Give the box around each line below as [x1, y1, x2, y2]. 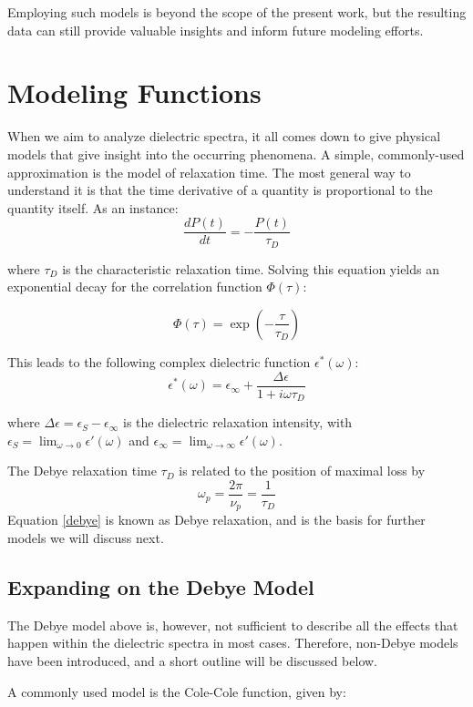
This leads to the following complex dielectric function [7, 352, 311, 371]
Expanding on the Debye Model [7, 572, 314, 600]
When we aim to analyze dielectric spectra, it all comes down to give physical [7, 127, 441, 146]
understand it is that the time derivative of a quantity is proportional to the [7, 180, 433, 200]
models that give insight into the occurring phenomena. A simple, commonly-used [7, 144, 465, 163]
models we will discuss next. [7, 528, 164, 547]
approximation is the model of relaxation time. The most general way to [7, 162, 411, 181]
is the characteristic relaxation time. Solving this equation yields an [62, 259, 440, 278]
